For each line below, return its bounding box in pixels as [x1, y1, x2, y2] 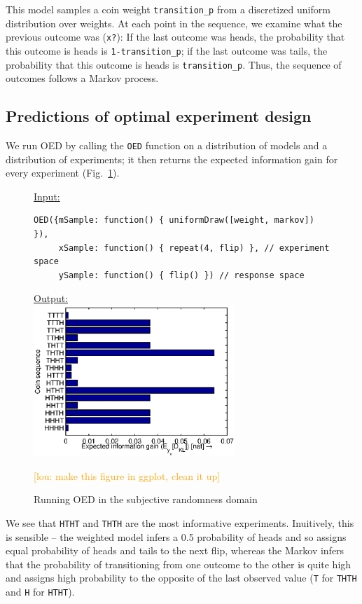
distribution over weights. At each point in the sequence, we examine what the [6, 15, 342, 30]
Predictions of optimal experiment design [6, 105, 312, 127]
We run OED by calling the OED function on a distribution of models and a [6, 138, 328, 153]
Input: [34, 188, 60, 203]
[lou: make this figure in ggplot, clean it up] [34, 468, 221, 483]
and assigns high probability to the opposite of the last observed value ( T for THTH [6, 570, 357, 585]
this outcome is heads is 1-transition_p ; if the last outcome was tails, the [6, 43, 328, 57]
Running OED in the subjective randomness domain [34, 492, 258, 507]
